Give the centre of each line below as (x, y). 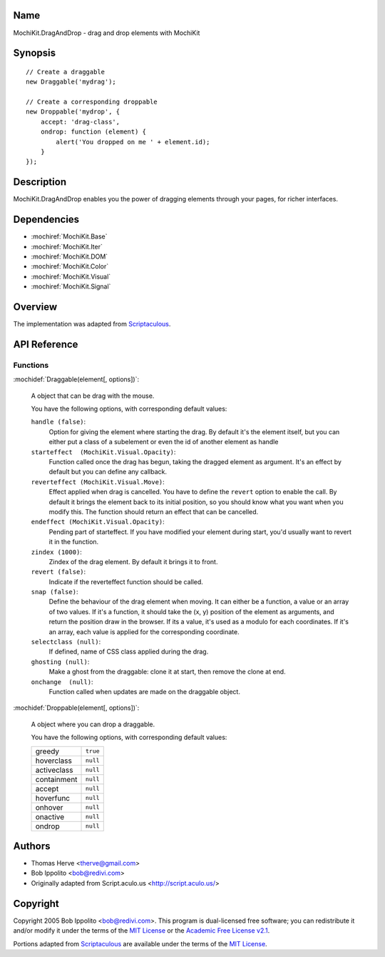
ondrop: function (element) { (93, 132)
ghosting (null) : (60, 661)
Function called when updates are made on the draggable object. (144, 691)
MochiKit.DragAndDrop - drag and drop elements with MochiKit (107, 33)
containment (56, 779)
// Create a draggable (66, 72)
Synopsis (35, 53)
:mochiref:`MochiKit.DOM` (70, 256)
